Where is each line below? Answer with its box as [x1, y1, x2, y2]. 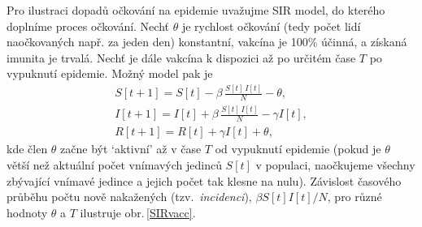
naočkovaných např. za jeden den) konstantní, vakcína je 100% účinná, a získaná [7, 33, 407, 50]
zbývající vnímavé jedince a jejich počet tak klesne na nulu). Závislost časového [7, 172, 402, 189]
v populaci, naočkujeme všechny [255, 156, 415, 173]
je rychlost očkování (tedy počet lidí [181, 17, 361, 34]
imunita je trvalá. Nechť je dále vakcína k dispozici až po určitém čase [7, 49, 356, 66]
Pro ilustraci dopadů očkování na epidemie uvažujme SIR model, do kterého [7, 2, 385, 18]
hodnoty [7, 203, 48, 221]
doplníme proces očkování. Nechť [7, 17, 169, 34]
